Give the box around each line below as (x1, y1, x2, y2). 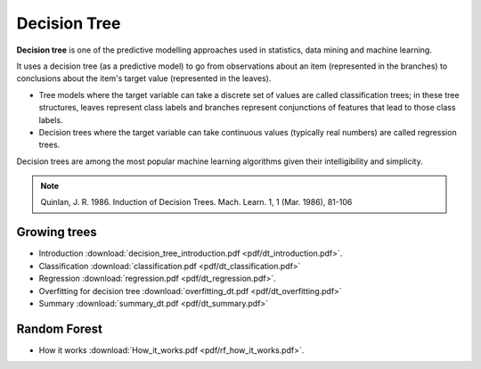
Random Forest (16, 321, 102, 336)
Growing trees (16, 225, 97, 240)
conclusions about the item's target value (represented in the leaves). (16, 73, 272, 84)
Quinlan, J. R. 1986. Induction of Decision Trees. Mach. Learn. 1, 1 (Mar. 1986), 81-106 (40, 197, 353, 208)
